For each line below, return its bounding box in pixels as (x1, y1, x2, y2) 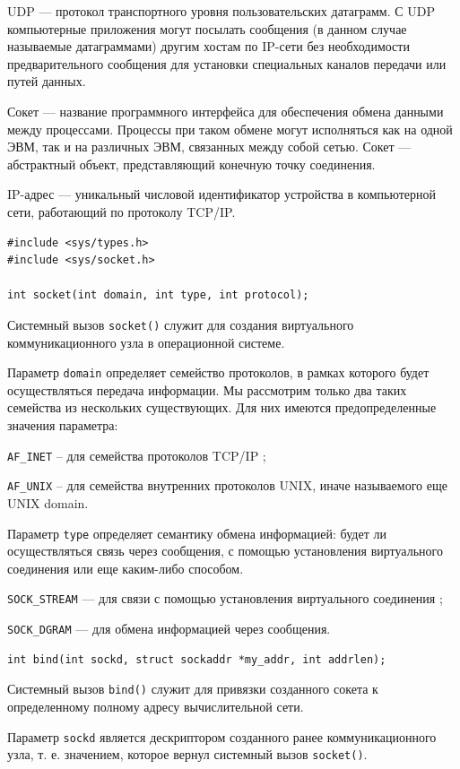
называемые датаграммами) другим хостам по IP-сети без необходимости (7, 37, 410, 56)
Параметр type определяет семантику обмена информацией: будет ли (7, 523, 386, 542)
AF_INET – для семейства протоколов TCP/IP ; (7, 445, 266, 464)
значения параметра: (7, 416, 118, 434)
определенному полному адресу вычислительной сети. (7, 696, 304, 715)
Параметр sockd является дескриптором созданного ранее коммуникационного (7, 727, 437, 746)
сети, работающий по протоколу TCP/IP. (7, 202, 236, 220)
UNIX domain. (7, 493, 89, 512)
